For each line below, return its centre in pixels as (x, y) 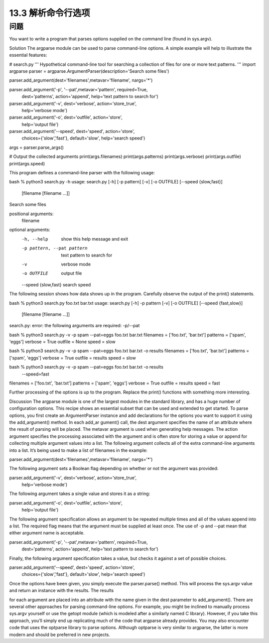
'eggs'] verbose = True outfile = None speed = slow (62, 342)
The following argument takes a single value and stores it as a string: (80, 494)
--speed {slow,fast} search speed (56, 284)
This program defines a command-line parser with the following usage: (82, 173)
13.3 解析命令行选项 (50, 13)
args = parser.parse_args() (37, 147)
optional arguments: (30, 230)
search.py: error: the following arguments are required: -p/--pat (74, 326)
